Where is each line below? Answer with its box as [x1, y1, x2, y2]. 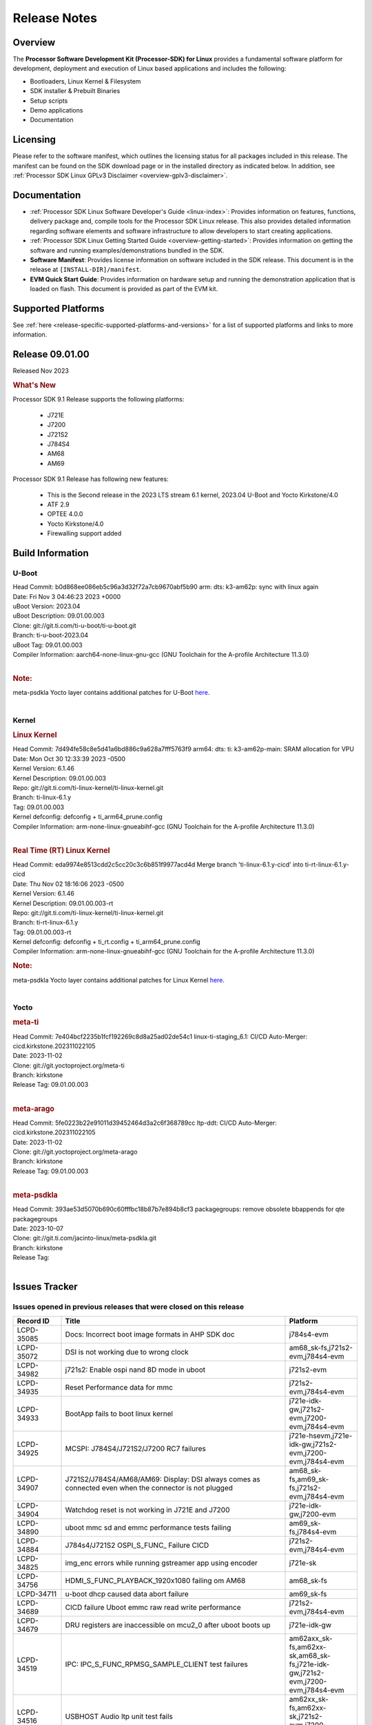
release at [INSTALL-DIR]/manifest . [30, 266, 142, 274]
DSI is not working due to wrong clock [65, 1347, 189, 1357]
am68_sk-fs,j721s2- [289, 1343, 353, 1352]
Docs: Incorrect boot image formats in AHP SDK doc [65, 1329, 235, 1339]
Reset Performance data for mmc [65, 1382, 174, 1392]
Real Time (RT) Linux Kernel [12, 845, 110, 855]
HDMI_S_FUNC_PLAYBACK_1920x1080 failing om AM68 [65, 1575, 246, 1585]
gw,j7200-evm [289, 1509, 337, 1519]
